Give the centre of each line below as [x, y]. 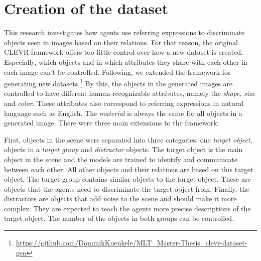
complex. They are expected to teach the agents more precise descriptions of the [127, 208]
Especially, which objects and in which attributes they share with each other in [126, 61]
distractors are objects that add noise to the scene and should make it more [120, 199]
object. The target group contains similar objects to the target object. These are [127, 179]
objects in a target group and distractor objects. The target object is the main [123, 149]
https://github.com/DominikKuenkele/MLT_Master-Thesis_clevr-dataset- [132, 243]
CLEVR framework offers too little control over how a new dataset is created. [123, 52]
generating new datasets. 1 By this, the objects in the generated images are [118, 83]
